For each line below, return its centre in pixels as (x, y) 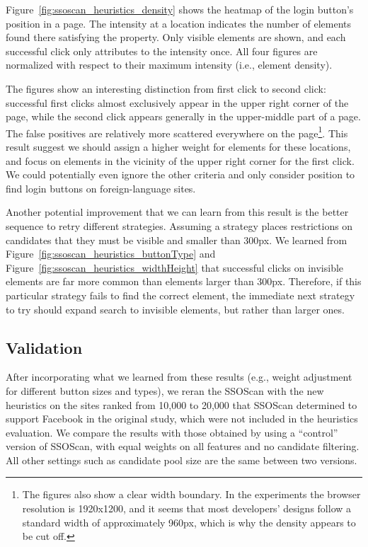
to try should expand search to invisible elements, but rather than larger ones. (175, 309)
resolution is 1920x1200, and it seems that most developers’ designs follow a (187, 508)
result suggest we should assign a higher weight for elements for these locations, (178, 146)
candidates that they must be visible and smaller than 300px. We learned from (177, 240)
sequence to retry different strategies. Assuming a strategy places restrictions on (179, 225)
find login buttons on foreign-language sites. (101, 188)
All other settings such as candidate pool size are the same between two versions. (182, 460)
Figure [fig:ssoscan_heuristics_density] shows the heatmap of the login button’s (180, 9)
